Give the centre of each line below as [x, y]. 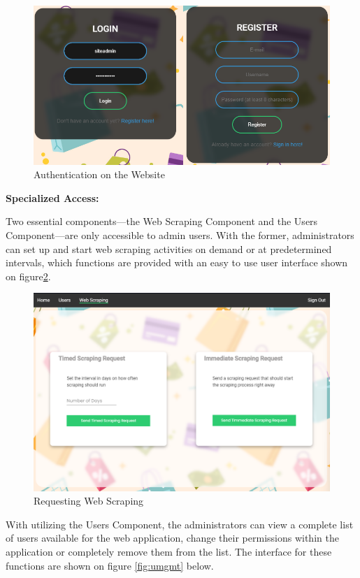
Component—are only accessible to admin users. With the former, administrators [180, 235]
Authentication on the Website [99, 174]
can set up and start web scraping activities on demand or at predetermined [169, 248]
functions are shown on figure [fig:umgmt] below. [110, 565]
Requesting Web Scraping [89, 501]
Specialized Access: [52, 197]
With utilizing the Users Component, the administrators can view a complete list [180, 524]
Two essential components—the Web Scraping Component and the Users [162, 221]
